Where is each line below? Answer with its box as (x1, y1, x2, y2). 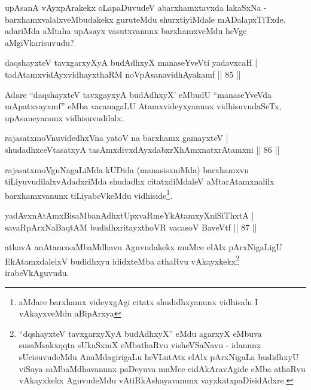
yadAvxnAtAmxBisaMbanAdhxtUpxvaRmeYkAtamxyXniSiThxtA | (5, 208, 254, 221)
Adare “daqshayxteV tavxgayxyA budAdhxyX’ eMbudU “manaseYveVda (5, 88, 272, 100)
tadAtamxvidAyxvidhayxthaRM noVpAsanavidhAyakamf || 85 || (5, 67, 241, 80)
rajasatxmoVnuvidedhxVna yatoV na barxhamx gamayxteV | (5, 131, 228, 144)
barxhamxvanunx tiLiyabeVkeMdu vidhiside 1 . (5, 187, 173, 201)
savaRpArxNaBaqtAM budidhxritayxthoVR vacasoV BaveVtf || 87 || (5, 220, 257, 233)
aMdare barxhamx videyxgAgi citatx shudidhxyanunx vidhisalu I (19, 295, 258, 308)
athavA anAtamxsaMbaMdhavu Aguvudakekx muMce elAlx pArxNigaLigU (5, 241, 282, 253)
